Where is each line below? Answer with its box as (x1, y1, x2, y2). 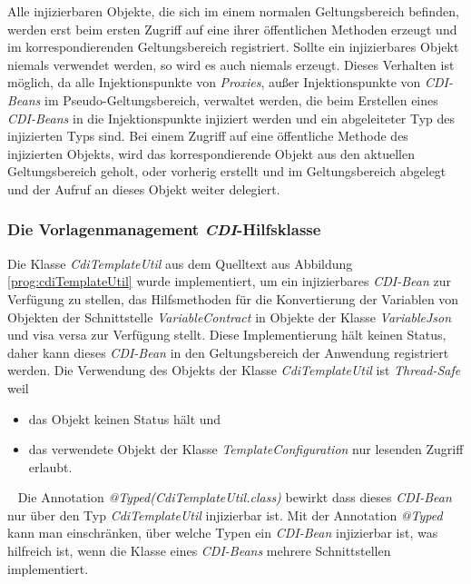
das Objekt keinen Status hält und (28, 409, 221, 428)
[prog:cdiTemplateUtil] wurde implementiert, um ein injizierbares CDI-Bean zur (7, 272, 451, 291)
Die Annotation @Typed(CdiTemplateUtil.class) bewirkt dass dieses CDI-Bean (17, 488, 452, 507)
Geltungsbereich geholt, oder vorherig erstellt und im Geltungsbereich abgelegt (7, 162, 446, 181)
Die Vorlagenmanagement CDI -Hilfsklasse (7, 218, 321, 241)
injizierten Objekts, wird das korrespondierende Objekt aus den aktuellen (7, 144, 415, 163)
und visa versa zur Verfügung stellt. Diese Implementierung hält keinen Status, (7, 325, 446, 344)
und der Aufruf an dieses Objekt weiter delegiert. (7, 179, 280, 198)
